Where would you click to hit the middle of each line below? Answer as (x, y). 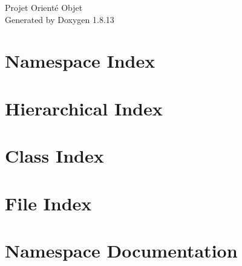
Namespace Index (80, 61)
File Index (48, 203)
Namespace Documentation (121, 250)
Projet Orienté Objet (44, 7)
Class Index (54, 156)
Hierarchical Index (84, 108)
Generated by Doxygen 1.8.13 (60, 19)
